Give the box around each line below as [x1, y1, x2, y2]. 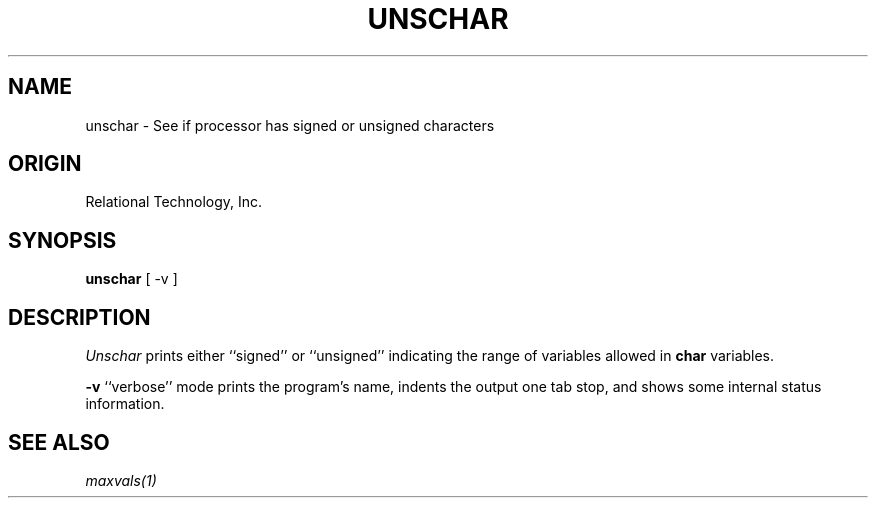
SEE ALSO [8, 429, 110, 455]
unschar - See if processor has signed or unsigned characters [85, 116, 495, 134]
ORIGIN [8, 151, 82, 177]
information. [85, 395, 165, 413]
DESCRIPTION [8, 304, 151, 330]
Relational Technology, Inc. [85, 193, 263, 211]
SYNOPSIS [8, 227, 117, 253]
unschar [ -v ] [85, 270, 178, 288]
